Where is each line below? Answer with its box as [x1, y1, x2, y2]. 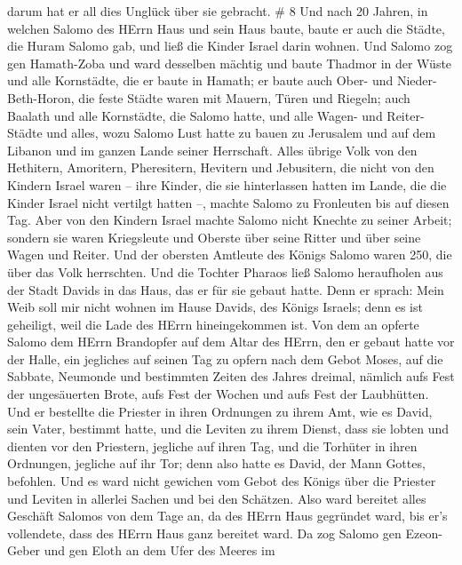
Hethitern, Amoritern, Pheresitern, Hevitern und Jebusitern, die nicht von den [7, 158, 434, 177]
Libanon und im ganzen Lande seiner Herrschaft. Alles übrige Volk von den [7, 140, 418, 159]
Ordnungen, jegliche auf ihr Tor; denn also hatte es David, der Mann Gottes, [7, 454, 426, 473]
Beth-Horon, [7, 88, 75, 107]
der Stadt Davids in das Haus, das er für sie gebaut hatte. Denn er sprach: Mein [7, 280, 444, 298]
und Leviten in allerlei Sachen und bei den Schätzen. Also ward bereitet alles [7, 489, 426, 507]
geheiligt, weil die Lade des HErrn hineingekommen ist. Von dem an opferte [7, 314, 419, 333]
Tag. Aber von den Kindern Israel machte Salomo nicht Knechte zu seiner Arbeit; [7, 211, 452, 229]
